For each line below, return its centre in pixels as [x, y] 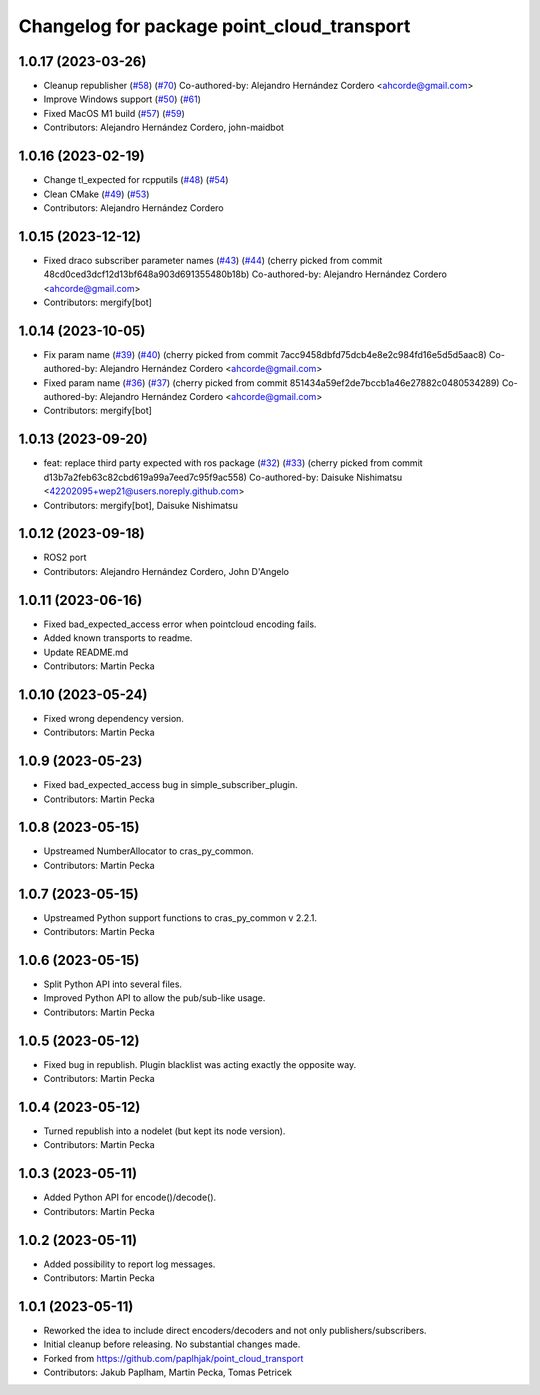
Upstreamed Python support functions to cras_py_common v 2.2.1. [180, 917]
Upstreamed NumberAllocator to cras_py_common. [148, 851]
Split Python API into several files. [113, 984]
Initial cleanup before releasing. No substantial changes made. [172, 1344]
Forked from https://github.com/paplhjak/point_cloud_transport [173, 1358]
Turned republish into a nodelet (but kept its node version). [164, 1131]
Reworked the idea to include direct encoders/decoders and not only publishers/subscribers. [235, 1330]
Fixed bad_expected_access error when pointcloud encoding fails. [180, 624]
